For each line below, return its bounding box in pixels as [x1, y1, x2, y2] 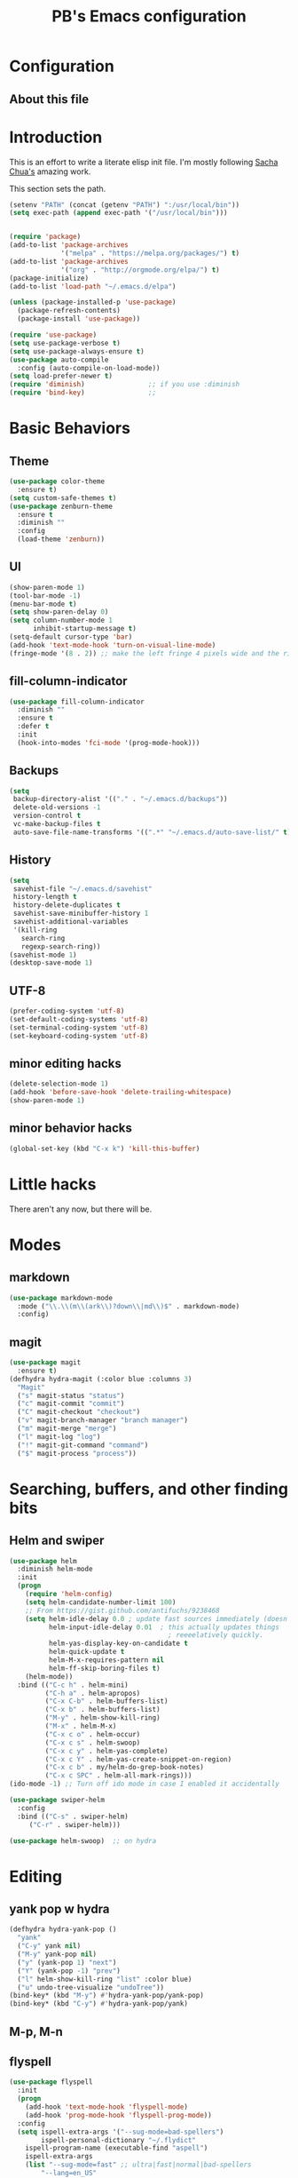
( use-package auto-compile [9, 355, 109, 364]
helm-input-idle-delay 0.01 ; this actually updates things [48, 1623, 279, 1632]
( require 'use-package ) [9, 330, 98, 339]
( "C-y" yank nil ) [17, 1942, 82, 1951]
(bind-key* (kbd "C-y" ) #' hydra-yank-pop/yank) [9, 1999, 189, 2008]
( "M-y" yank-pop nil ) [17, 1950, 98, 1959]
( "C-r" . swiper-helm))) [28, 1820, 122, 1829]
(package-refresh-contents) [17, 306, 122, 315]
